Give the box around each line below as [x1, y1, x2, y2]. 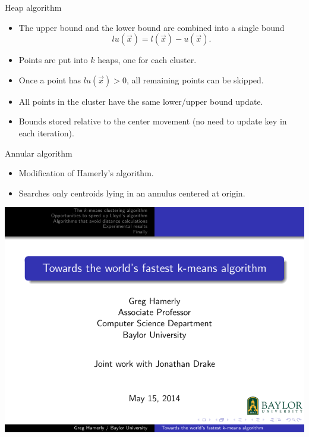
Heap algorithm [5, 1, 62, 13]
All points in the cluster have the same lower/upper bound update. [18, 95, 263, 107]
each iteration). [18, 126, 74, 139]
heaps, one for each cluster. [97, 54, 197, 66]
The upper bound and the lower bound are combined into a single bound [18, 21, 285, 33]
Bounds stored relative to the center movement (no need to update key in [18, 115, 287, 127]
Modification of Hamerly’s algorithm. [18, 167, 154, 179]
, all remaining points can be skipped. [126, 73, 264, 86]
